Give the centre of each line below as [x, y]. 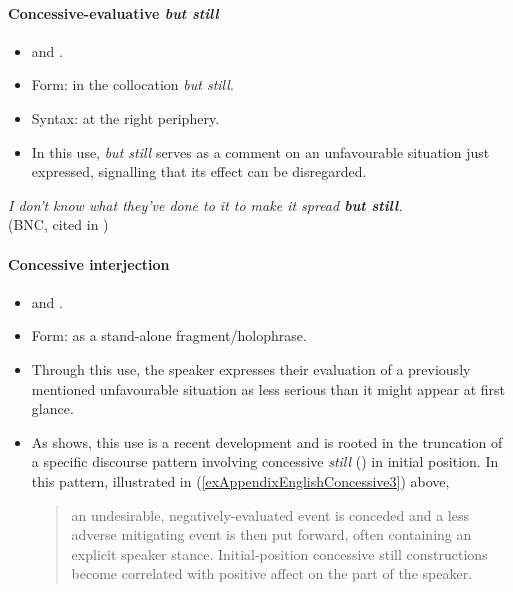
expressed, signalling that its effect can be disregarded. [199, 171]
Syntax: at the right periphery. [125, 117]
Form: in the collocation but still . [132, 84]
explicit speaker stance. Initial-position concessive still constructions [279, 553]
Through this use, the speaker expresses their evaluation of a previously [251, 368]
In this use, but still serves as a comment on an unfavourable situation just [260, 151]
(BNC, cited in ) [58, 224]
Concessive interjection [89, 263]
